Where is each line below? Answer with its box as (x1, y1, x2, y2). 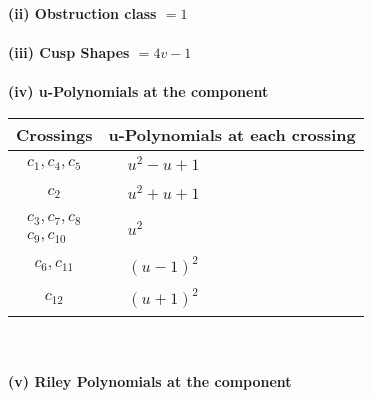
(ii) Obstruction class (8, 3, 157, 23)
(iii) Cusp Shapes (8, 42, 130, 63)
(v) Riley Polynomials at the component (8, 371, 292, 391)
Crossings (16, 122, 93, 146)
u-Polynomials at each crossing (108, 122, 356, 146)
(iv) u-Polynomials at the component (8, 81, 269, 102)
